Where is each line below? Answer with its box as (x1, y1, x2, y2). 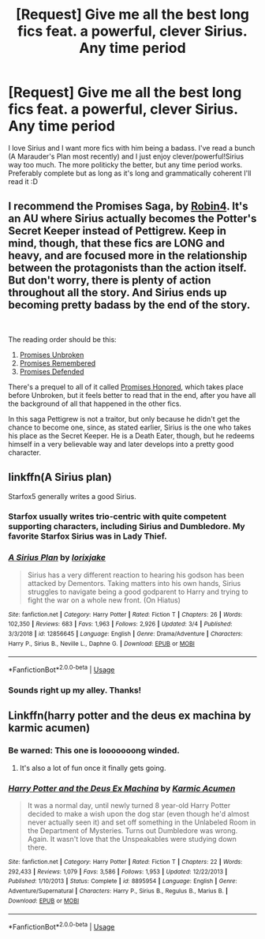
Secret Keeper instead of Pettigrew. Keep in (8, 224, 226, 238)
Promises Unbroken (19, 350, 84, 359)
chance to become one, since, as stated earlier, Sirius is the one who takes (8, 423, 252, 432)
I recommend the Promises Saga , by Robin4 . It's (8, 200, 248, 213)
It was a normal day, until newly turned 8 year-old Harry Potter (27, 800, 231, 810)
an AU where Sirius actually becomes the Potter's (8, 212, 257, 226)
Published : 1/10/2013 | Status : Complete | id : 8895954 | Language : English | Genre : (8, 877, 238, 885)
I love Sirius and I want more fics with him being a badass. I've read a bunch (8, 143, 256, 152)
